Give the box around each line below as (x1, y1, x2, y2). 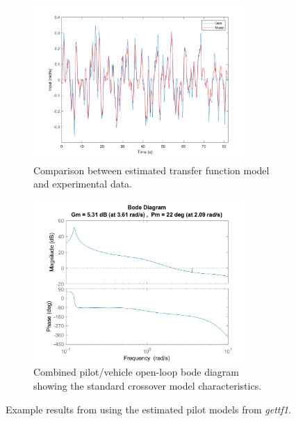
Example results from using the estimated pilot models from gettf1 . (6, 401, 291, 416)
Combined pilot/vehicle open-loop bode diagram (33, 365, 240, 379)
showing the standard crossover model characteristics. (33, 378, 262, 393)
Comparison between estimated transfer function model (33, 162, 270, 177)
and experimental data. (33, 176, 133, 191)
